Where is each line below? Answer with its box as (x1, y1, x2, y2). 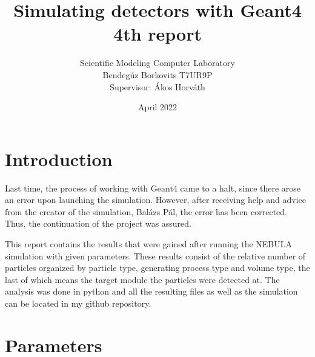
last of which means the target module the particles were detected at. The (5, 273, 280, 285)
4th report (113, 21, 202, 46)
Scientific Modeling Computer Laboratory (80, 56, 235, 69)
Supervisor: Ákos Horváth (110, 80, 205, 93)
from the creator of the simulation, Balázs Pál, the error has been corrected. (5, 205, 288, 218)
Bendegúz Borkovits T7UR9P (102, 68, 213, 81)
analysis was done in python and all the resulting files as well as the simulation (5, 285, 298, 298)
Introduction (5, 146, 113, 171)
